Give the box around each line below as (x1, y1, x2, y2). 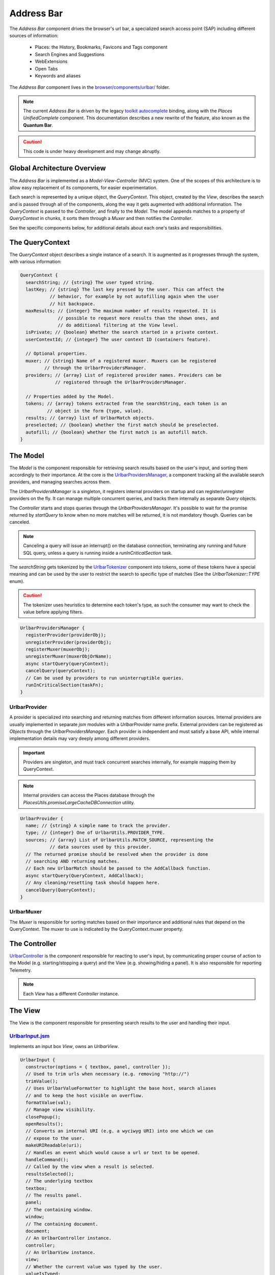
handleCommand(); (25, 1157, 69, 1163)
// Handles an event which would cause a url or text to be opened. (25, 1150, 201, 1155)
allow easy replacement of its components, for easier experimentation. (9, 184, 158, 191)
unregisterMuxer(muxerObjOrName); (25, 653, 112, 659)
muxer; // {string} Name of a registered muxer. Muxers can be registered (25, 358, 216, 364)
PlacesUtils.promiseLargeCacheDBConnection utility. (23, 799, 135, 805)
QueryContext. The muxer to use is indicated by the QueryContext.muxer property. (9, 926, 183, 932)
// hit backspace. (49, 301, 96, 307)
